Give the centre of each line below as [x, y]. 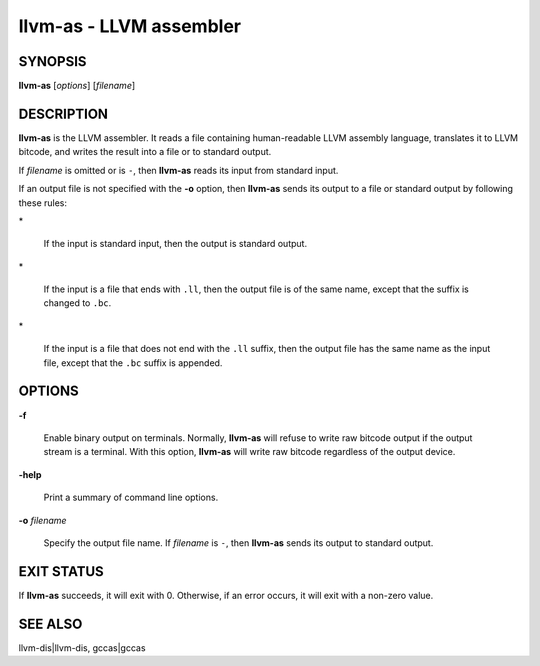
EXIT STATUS [61, 571]
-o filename [42, 520]
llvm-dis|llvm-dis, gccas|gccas [82, 647]
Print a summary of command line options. [131, 497]
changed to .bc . [77, 303]
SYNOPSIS [52, 61]
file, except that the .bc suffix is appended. [133, 362]
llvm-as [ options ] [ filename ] [77, 86]
